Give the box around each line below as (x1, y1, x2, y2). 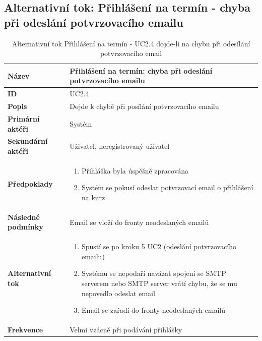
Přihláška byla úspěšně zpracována (81, 165, 189, 176)
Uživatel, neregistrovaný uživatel (70, 141, 170, 151)
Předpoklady (8, 179, 53, 189)
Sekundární (8, 136, 48, 146)
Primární (8, 113, 40, 124)
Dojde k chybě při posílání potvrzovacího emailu (70, 101, 219, 111)
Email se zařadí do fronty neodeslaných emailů (81, 305, 226, 315)
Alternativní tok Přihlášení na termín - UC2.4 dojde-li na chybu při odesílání (12, 38, 250, 48)
